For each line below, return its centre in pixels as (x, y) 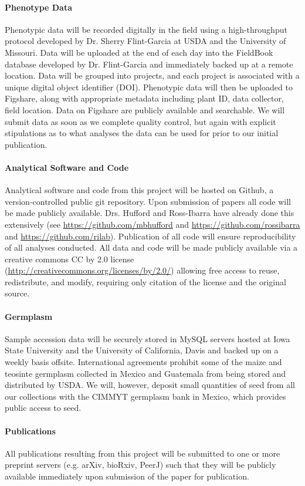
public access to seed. (43, 408)
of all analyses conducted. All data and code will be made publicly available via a (151, 247)
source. (17, 293)
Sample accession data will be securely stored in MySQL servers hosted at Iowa (148, 338)
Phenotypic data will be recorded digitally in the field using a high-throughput (146, 29)
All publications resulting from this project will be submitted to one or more (143, 453)
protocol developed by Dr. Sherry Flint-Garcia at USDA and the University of (145, 41)
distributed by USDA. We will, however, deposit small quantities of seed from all (150, 385)
